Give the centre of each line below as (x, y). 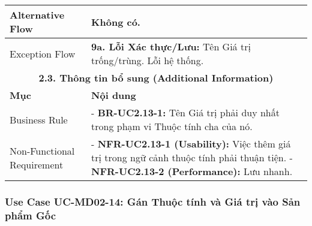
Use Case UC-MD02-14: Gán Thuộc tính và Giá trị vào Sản (153, 201)
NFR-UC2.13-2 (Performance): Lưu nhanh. (192, 171)
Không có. (116, 22)
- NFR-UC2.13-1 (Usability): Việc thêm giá (191, 144)
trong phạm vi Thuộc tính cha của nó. (172, 126)
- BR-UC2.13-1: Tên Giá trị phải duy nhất (185, 112)
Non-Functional (42, 150)
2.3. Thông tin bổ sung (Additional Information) (156, 78)
